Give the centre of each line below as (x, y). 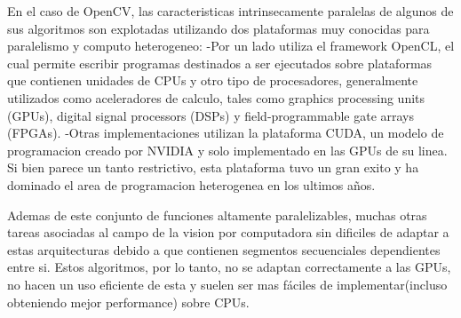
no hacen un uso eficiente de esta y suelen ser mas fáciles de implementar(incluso (227, 284)
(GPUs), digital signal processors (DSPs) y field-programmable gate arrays (211, 115)
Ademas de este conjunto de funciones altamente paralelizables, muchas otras (217, 215)
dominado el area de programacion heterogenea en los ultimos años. (191, 184)
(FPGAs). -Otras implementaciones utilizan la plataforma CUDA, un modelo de (226, 133)
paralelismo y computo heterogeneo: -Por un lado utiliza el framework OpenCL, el (231, 46)
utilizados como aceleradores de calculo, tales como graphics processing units (216, 97)
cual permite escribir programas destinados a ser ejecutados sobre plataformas (220, 63)
